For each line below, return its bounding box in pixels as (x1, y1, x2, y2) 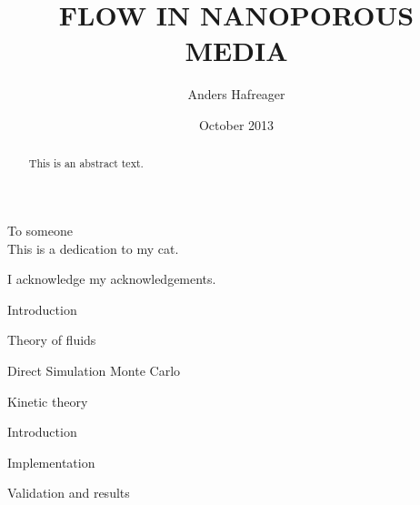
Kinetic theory (7, 391, 88, 410)
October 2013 (198, 115, 275, 134)
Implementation (7, 452, 95, 471)
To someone (7, 220, 74, 239)
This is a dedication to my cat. (7, 238, 179, 258)
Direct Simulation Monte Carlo (7, 360, 181, 379)
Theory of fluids (7, 330, 96, 349)
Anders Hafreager (187, 85, 285, 104)
